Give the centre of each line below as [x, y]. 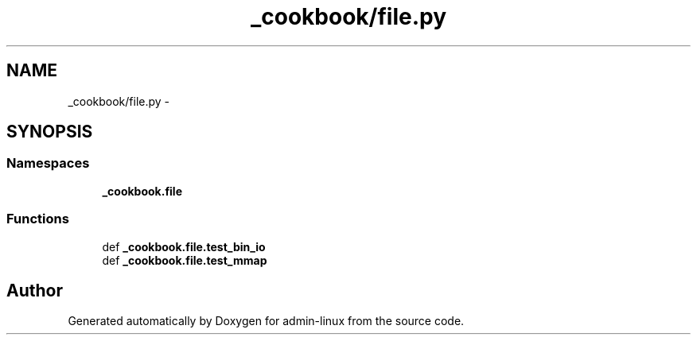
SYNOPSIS [50, 132]
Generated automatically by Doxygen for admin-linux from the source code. [266, 321]
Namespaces [48, 163]
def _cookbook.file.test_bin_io [184, 246]
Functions [38, 219]
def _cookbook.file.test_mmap [185, 260]
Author [35, 290]
